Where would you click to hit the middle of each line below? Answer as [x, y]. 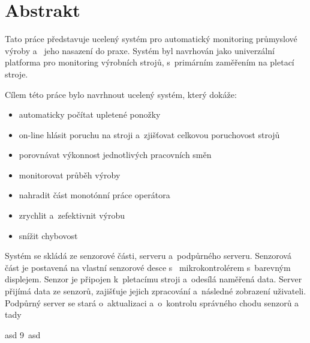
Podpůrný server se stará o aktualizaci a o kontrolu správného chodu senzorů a [152, 302]
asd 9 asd [23, 334]
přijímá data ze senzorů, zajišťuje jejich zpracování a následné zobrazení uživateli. [156, 291]
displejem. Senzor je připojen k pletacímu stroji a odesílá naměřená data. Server [154, 279]
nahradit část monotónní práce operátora [94, 195]
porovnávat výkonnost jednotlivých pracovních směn [115, 155]
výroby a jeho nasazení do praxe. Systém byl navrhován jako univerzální [140, 50]
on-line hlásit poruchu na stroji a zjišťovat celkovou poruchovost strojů [149, 134]
